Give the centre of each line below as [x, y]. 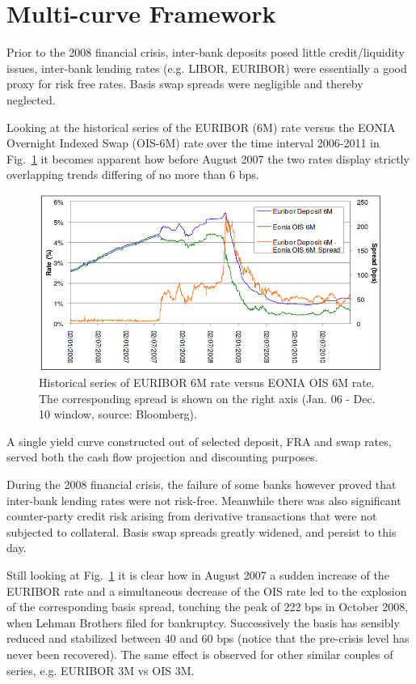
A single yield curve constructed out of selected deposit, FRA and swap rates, [199, 441]
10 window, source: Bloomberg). [118, 414]
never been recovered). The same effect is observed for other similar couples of [200, 654]
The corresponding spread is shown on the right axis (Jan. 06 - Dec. [207, 398]
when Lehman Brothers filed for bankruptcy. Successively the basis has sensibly [203, 622]
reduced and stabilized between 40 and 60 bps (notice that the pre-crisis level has [208, 638]
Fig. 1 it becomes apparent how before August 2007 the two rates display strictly [208, 158]
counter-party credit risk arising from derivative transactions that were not [192, 516]
